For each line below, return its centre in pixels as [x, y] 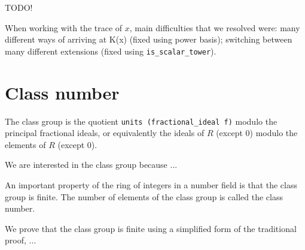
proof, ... [21, 240]
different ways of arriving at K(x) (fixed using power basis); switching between [149, 39]
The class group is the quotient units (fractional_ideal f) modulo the [141, 121]
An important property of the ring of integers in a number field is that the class [151, 185]
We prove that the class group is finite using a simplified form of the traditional [151, 228]
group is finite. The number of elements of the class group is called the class [144, 196]
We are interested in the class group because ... [91, 165]
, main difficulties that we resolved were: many [215, 27]
